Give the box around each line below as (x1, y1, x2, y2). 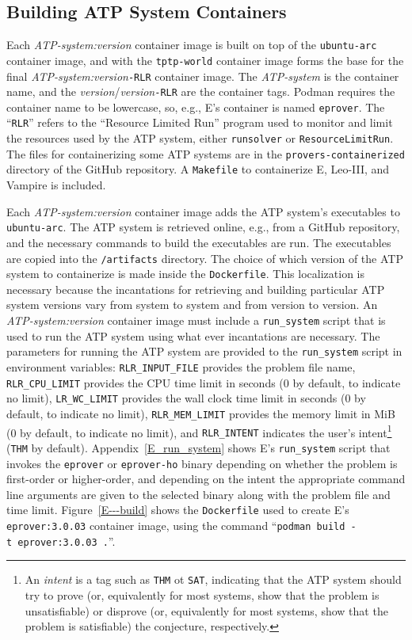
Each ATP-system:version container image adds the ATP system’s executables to (6, 203, 400, 219)
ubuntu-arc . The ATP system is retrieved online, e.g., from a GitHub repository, (6, 219, 400, 235)
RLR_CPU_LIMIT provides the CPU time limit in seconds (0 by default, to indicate (6, 374, 401, 390)
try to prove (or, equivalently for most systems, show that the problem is (25, 587, 380, 604)
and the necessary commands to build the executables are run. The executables (6, 234, 391, 250)
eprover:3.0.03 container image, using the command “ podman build (6, 517, 345, 534)
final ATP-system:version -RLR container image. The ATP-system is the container (6, 67, 399, 84)
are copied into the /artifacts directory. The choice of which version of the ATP (6, 250, 403, 266)
